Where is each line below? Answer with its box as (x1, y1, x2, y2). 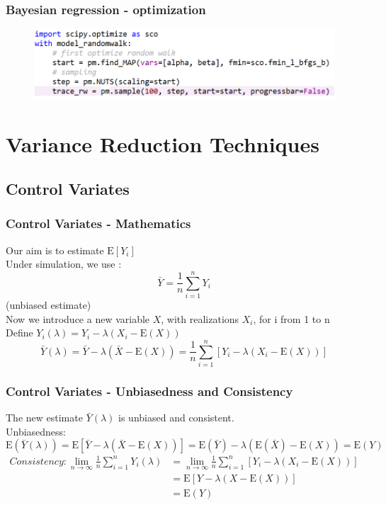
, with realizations (161, 311, 239, 326)
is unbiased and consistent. (118, 410, 234, 425)
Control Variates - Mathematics (6, 215, 191, 232)
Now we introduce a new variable (6, 311, 150, 326)
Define (6, 325, 33, 340)
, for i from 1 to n (253, 311, 330, 326)
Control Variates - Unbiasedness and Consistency (6, 382, 293, 399)
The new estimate (6, 410, 83, 425)
